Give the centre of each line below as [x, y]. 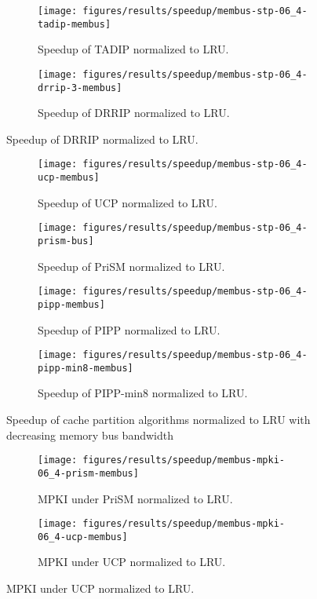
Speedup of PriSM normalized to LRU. [131, 266]
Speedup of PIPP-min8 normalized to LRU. [143, 393]
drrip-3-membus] [80, 88]
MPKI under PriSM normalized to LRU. [135, 498]
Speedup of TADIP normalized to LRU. [133, 49]
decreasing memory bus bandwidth [90, 435]
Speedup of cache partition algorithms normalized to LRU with [158, 420]
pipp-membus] [71, 304]
